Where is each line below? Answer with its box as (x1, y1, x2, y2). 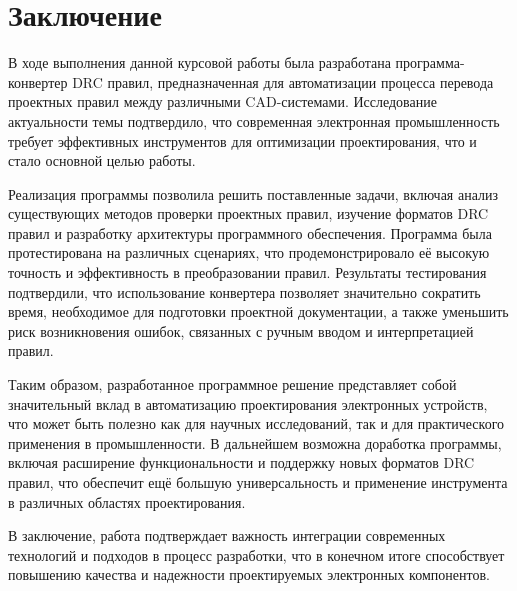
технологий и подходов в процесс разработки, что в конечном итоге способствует (8, 544, 505, 565)
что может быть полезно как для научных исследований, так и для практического (8, 413, 505, 434)
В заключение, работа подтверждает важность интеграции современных (8, 525, 446, 546)
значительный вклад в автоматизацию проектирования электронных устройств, (8, 393, 488, 414)
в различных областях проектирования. (8, 491, 246, 512)
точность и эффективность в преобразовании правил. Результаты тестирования (8, 262, 487, 283)
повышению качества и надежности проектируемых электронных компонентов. (8, 564, 490, 585)
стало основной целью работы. (8, 150, 196, 171)
